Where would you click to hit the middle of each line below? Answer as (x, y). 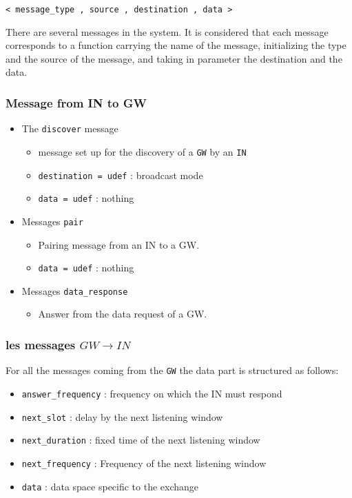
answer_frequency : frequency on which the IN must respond (152, 393)
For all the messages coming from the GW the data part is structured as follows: (172, 370)
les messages (41, 344)
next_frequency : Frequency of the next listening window (144, 463)
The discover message (70, 128)
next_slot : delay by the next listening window (122, 416)
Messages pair (52, 221)
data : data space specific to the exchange (110, 486)
